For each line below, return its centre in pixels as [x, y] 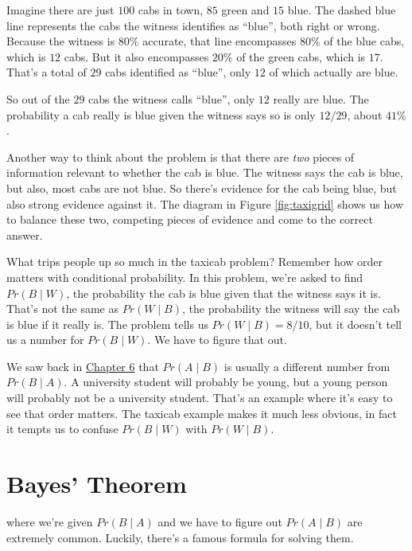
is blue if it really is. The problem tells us [107, 324]
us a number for [45, 340]
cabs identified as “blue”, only [178, 72]
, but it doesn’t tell [355, 324]
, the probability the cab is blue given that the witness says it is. [223, 293]
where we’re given [50, 521]
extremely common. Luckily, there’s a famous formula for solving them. [180, 537]
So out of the [38, 98]
